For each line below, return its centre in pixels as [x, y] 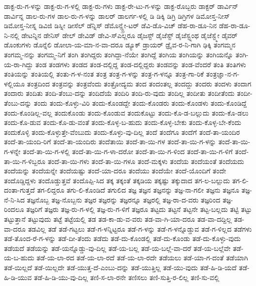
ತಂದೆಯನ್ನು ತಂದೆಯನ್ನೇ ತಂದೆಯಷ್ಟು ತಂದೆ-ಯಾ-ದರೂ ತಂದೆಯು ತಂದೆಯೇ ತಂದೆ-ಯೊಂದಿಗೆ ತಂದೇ [115, 171]
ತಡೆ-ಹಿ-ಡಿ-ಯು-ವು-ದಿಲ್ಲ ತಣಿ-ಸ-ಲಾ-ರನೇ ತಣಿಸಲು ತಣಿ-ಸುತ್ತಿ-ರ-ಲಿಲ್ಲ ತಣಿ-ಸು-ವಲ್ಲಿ [127, 277]
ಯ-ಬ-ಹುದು [19, 258]
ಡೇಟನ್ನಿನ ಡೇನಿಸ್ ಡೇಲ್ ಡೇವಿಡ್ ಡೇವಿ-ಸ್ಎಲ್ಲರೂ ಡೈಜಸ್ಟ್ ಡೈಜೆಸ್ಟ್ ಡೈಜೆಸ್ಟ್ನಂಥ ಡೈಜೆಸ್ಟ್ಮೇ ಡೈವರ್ [129, 35]
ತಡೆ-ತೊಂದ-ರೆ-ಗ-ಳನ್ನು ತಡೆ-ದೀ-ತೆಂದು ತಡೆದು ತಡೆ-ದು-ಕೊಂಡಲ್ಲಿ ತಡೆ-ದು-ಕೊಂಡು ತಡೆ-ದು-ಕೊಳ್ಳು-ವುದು [122, 238]
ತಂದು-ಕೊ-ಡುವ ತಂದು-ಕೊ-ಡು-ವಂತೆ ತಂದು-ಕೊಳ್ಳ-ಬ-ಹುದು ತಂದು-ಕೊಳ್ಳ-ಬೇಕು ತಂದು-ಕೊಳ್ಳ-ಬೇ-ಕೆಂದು [123, 122]
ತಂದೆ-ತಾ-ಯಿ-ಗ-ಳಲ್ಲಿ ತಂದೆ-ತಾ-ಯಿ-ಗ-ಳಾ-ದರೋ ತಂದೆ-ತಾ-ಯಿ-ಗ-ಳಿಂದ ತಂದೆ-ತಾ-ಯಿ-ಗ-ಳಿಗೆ [128, 151]
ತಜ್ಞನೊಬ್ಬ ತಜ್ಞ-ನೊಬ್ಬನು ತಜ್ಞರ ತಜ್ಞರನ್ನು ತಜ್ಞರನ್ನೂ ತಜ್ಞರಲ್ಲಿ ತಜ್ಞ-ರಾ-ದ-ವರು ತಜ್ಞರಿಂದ [124, 199]
